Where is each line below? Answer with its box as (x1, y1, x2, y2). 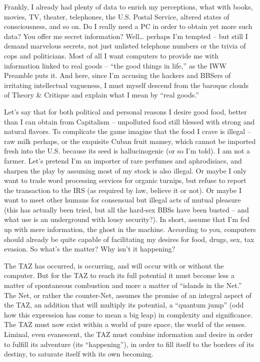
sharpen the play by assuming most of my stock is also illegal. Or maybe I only (4, 165, 247, 175)
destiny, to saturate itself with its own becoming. (4, 348, 154, 359)
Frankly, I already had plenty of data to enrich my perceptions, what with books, (4, 1, 253, 11)
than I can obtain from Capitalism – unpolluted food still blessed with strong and (4, 116, 255, 126)
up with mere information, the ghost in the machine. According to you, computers (4, 224, 256, 234)
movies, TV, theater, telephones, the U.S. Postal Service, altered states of (4, 11, 229, 21)
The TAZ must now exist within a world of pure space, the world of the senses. (4, 319, 246, 329)
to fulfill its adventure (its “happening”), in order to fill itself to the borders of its (4, 338, 254, 349)
